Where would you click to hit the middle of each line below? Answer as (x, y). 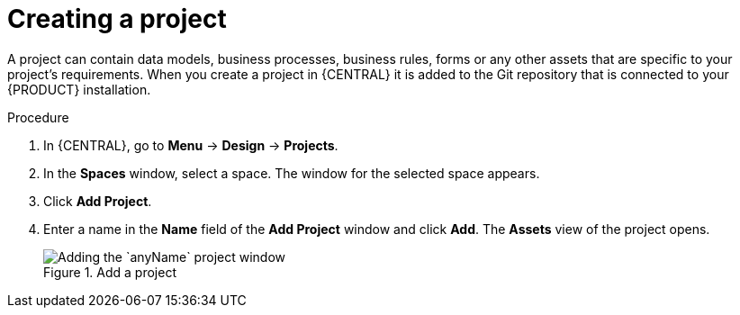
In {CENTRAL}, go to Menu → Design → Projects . (191, 145)
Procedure (38, 117)
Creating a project (117, 19)
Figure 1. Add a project (110, 272)
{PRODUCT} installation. (79, 89)
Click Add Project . (98, 201)
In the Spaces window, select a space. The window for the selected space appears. (292, 173)
